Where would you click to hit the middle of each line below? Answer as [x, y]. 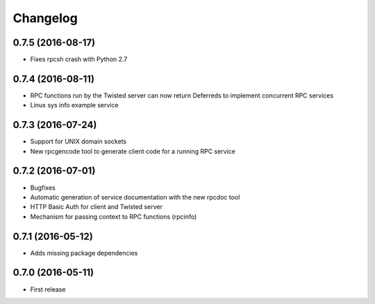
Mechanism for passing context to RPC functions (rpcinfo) [114, 216]
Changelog [45, 18]
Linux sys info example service [74, 105]
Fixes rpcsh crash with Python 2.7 [79, 60]
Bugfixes [43, 188]
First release [48, 289]
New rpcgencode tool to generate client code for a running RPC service [133, 151]
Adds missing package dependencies [84, 253]
